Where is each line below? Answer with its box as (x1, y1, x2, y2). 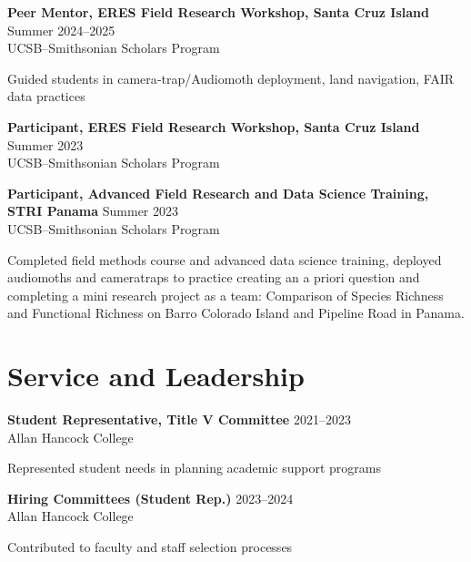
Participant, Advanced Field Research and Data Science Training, (7, 183, 429, 202)
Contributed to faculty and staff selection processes (7, 537, 293, 556)
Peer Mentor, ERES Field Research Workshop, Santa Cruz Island (7, 3, 429, 21)
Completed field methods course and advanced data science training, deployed (7, 250, 442, 269)
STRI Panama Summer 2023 (7, 201, 179, 220)
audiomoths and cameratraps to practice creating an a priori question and (7, 268, 420, 287)
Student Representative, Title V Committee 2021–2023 (7, 410, 351, 429)
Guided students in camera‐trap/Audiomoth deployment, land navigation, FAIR (7, 68, 455, 87)
